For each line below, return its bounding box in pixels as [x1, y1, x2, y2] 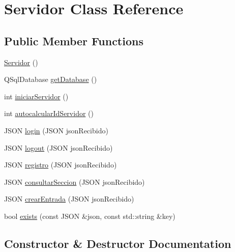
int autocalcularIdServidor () [4, 108, 94, 119]
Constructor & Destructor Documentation [4, 235, 231, 251]
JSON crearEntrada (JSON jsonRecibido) [4, 193, 134, 204]
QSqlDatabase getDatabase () [4, 74, 97, 85]
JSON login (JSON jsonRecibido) [4, 125, 108, 135]
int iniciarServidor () [4, 91, 69, 101]
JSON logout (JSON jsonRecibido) [4, 142, 113, 153]
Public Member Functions [4, 33, 143, 48]
